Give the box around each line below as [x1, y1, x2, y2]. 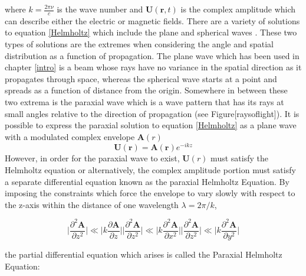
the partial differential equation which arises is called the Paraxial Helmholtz [5, 248, 282, 260]
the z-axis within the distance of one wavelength [5, 198, 179, 210]
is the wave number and [57, 3, 143, 15]
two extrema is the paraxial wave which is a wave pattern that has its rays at [5, 95, 284, 108]
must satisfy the [210, 152, 268, 164]
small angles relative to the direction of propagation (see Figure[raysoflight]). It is [5, 107, 300, 119]
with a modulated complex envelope [5, 130, 135, 142]
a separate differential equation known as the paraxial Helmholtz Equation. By [5, 175, 289, 187]
